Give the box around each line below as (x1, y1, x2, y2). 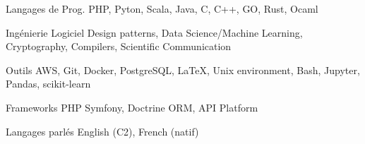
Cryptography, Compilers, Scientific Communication (6, 39, 232, 54)
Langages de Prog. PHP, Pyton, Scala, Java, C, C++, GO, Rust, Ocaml (6, 1, 318, 16)
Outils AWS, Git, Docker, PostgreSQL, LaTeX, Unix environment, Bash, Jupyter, (6, 62, 360, 77)
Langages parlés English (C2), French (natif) (6, 124, 199, 138)
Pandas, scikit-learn (6, 76, 91, 91)
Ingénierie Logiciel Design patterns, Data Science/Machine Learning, (6, 25, 303, 40)
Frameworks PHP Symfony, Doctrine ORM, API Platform (6, 100, 258, 114)
